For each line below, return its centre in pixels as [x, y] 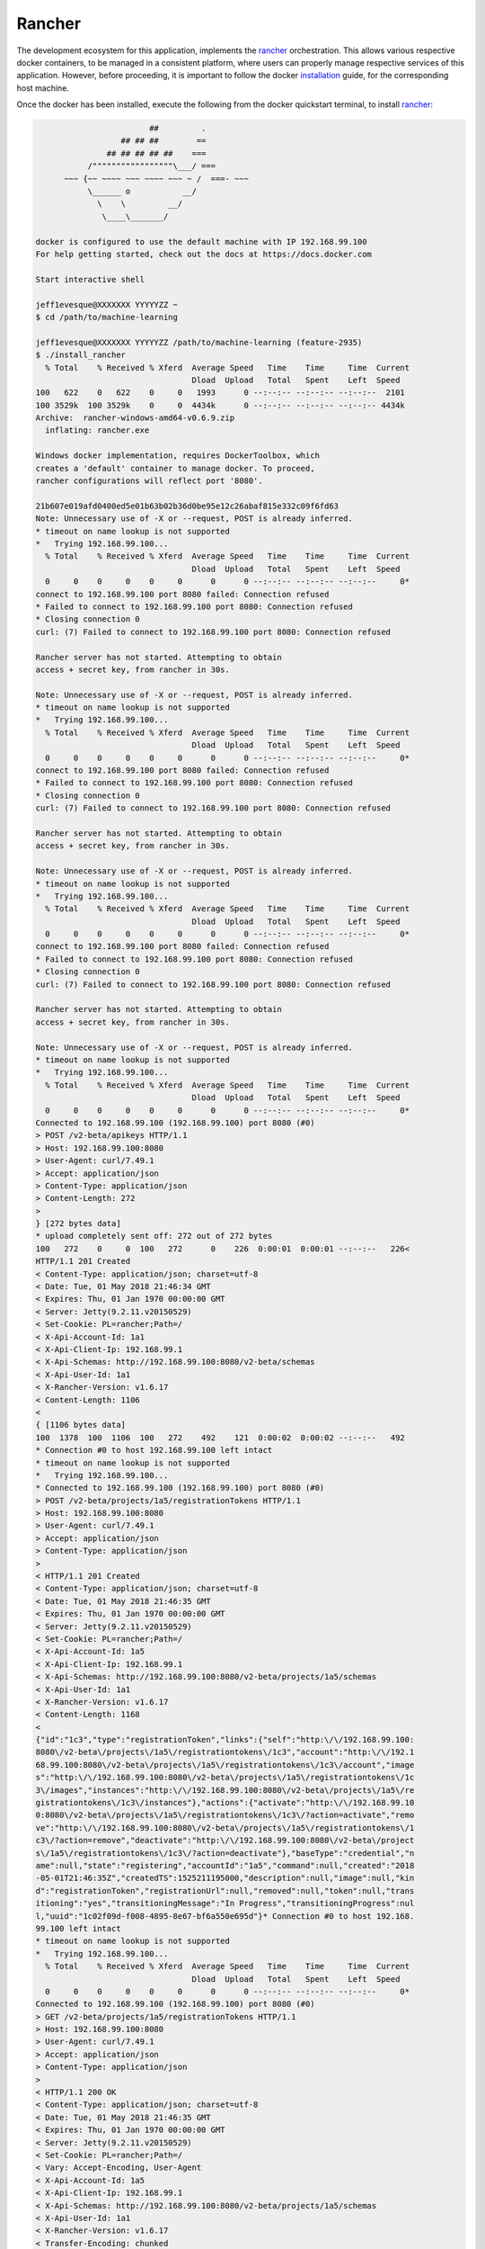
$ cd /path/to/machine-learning [107, 317]
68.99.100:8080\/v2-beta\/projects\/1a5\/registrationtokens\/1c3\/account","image [225, 1765]
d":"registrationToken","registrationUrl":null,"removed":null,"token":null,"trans [225, 1891]
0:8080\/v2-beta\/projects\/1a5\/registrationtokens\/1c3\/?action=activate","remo [225, 1815]
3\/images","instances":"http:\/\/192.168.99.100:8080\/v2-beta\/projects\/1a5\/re [225, 1790]
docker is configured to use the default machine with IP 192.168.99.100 [201, 242]
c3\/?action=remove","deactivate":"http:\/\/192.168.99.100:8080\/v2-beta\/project [225, 1841]
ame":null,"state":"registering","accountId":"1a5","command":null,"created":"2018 [225, 1865]
